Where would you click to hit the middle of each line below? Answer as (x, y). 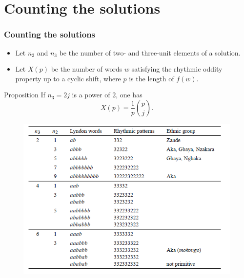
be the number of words (87, 69)
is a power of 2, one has (107, 95)
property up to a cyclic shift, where (68, 78)
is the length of (152, 78)
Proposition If (25, 95)
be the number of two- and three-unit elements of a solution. (150, 52)
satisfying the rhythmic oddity (177, 69)
